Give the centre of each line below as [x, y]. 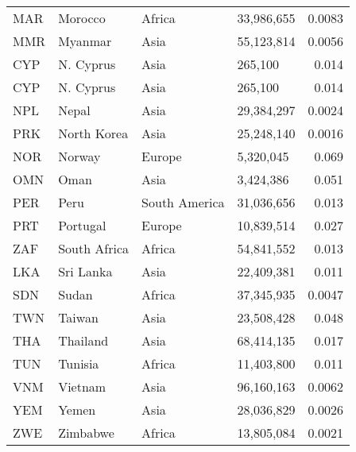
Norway [79, 156]
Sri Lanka [85, 271]
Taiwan [78, 317]
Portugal [82, 225]
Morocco [82, 18]
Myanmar [85, 41]
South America [183, 202]
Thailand [83, 340]
